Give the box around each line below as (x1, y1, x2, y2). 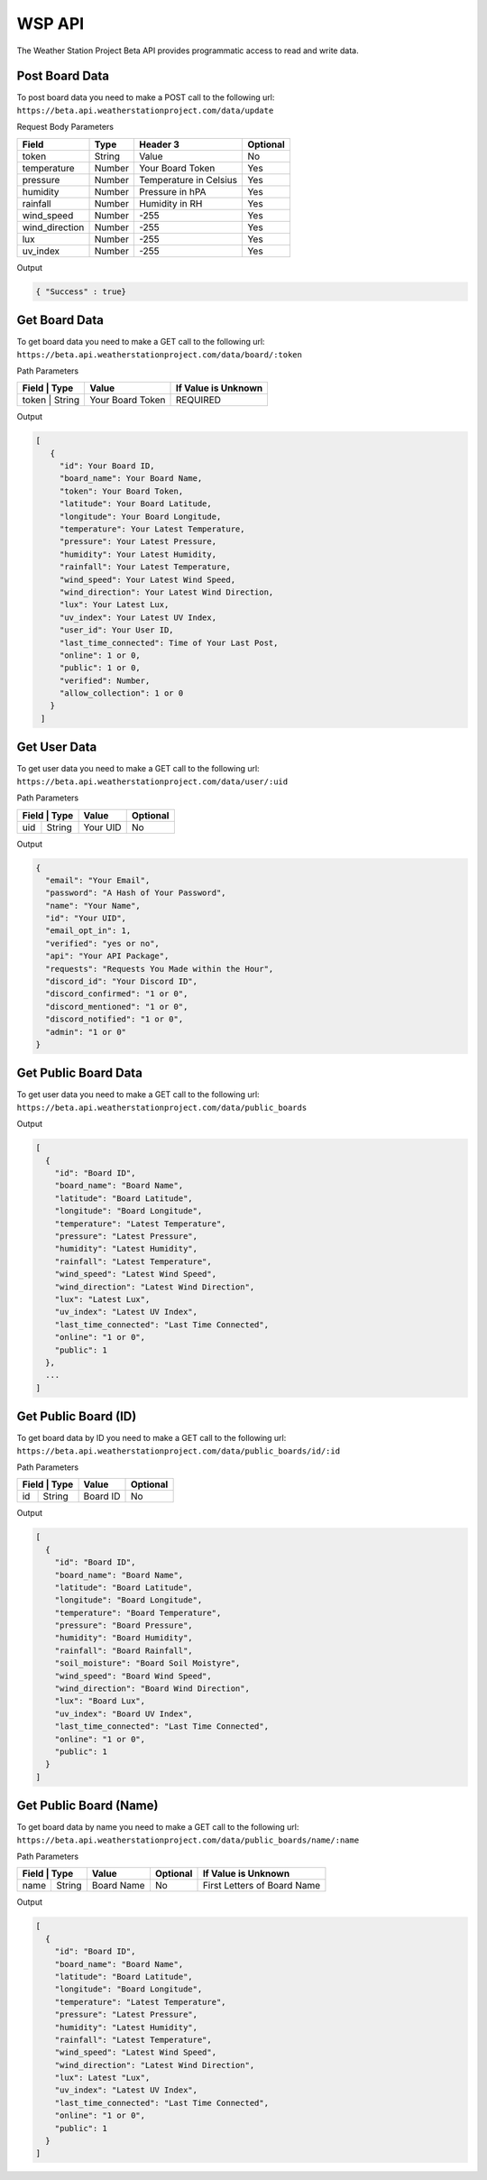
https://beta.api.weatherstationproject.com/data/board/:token (16, 349, 302, 360)
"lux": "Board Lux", (54, 1696, 146, 1706)
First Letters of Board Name (202, 1880, 321, 1892)
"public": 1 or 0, (59, 663, 142, 673)
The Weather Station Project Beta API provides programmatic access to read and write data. (16, 45, 360, 56)
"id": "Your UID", (45, 913, 126, 924)
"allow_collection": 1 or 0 (59, 688, 184, 698)
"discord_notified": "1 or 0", (45, 1014, 184, 1024)
